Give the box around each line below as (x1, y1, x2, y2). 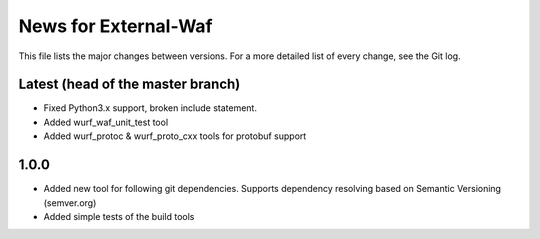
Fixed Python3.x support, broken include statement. (43, 102, 257, 114)
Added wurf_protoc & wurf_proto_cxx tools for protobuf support (43, 130, 307, 142)
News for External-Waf (18, 15, 213, 37)
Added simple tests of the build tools (43, 210, 195, 222)
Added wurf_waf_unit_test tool (43, 116, 169, 128)
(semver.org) (43, 196, 97, 209)
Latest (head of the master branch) (18, 76, 241, 93)
